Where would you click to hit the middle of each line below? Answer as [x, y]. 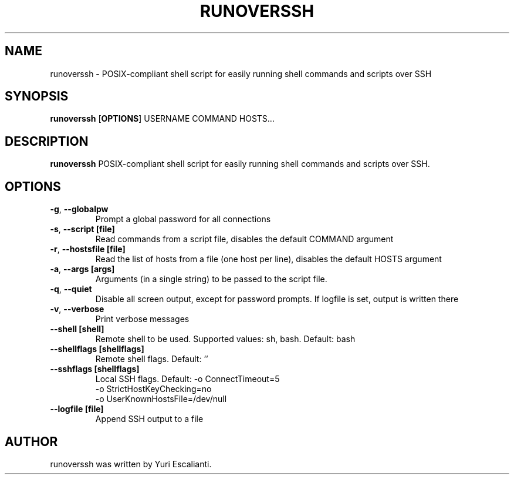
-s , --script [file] [82, 229]
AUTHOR [31, 441]
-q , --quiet [71, 289]
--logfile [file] [77, 409]
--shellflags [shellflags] [97, 349]
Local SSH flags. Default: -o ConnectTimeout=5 [187, 379]
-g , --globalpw [79, 209]
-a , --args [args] [82, 269]
